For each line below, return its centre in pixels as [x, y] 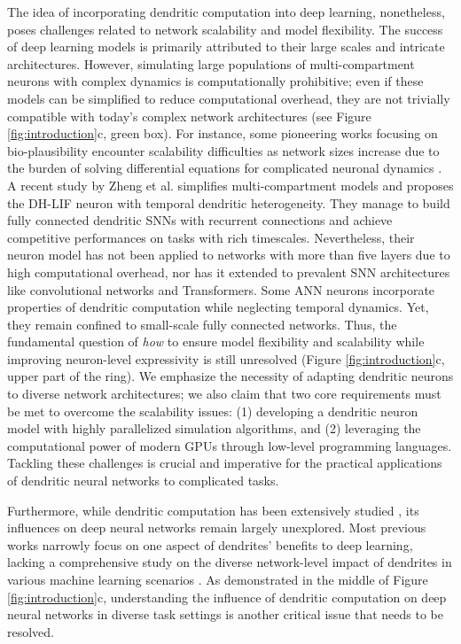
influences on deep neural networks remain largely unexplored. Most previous [217, 528]
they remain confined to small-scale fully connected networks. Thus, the [202, 324]
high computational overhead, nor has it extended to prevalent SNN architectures [229, 272]
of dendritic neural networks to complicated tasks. [143, 481]
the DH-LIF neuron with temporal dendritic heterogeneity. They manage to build [229, 202]
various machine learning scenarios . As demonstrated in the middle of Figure [218, 579]
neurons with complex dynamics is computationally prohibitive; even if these [215, 81]
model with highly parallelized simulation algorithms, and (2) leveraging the [214, 428]
